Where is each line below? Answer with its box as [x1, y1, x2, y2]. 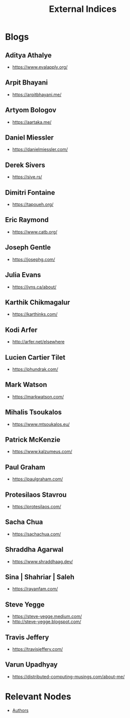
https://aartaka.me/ [12, 119, 52, 125]
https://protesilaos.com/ [12, 504, 62, 509]
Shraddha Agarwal [5, 545, 64, 554]
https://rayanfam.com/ [12, 586, 58, 592]
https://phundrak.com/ [12, 366, 58, 372]
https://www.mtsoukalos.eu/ [12, 421, 70, 427]
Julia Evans [5, 271, 41, 279]
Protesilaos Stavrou [5, 490, 67, 499]
